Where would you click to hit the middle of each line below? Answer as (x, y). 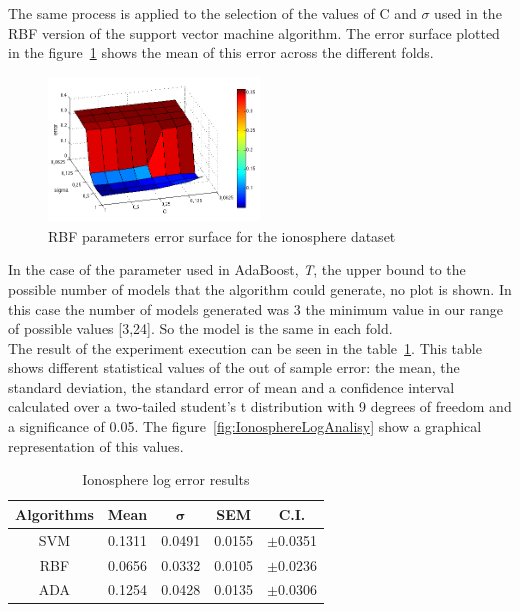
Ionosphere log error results (166, 479)
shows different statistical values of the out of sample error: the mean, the (234, 367)
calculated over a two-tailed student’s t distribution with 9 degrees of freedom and (260, 406)
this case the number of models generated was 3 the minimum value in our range (256, 308)
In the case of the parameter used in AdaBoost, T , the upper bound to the (237, 269)
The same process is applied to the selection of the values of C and (212, 13)
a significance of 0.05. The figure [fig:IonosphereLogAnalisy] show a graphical (245, 426)
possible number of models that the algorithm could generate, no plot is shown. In (260, 288)
